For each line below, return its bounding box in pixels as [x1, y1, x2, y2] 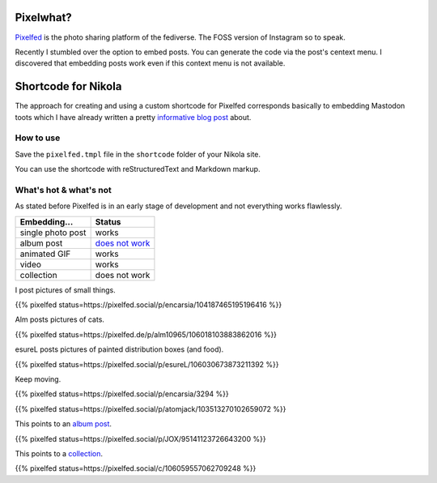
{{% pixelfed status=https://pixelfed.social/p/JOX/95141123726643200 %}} [15, 434, 266, 443]
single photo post [19, 227, 87, 238]
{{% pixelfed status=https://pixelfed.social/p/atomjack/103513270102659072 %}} [15, 404, 286, 413]
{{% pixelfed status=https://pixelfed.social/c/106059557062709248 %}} [15, 464, 257, 473]
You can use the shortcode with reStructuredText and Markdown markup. [15, 165, 261, 174]
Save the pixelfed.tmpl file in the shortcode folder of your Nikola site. [15, 149, 261, 159]
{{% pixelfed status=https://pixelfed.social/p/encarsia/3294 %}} [15, 389, 230, 399]
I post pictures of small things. [15, 284, 117, 295]
